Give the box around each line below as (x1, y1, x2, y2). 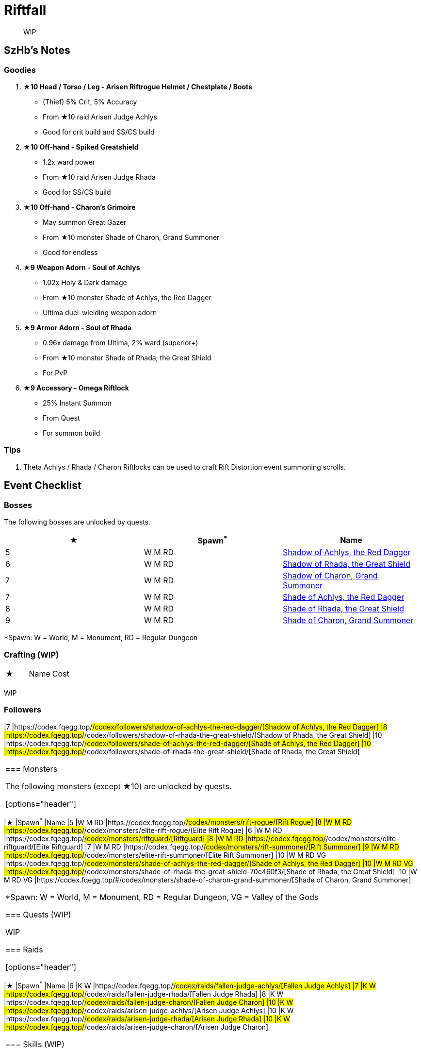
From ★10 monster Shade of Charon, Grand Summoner (43, 233, 220, 241)
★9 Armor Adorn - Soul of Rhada (23, 323, 131, 332)
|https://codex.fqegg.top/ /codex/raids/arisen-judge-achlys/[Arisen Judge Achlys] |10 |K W (4, 1006, 294, 1015)
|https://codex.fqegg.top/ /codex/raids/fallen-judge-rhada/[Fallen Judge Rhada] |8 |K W (4, 990, 284, 999)
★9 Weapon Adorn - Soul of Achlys (23, 263, 140, 271)
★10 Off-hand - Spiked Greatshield (23, 142, 139, 151)
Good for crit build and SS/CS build (43, 127, 155, 136)
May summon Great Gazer (43, 218, 127, 226)
